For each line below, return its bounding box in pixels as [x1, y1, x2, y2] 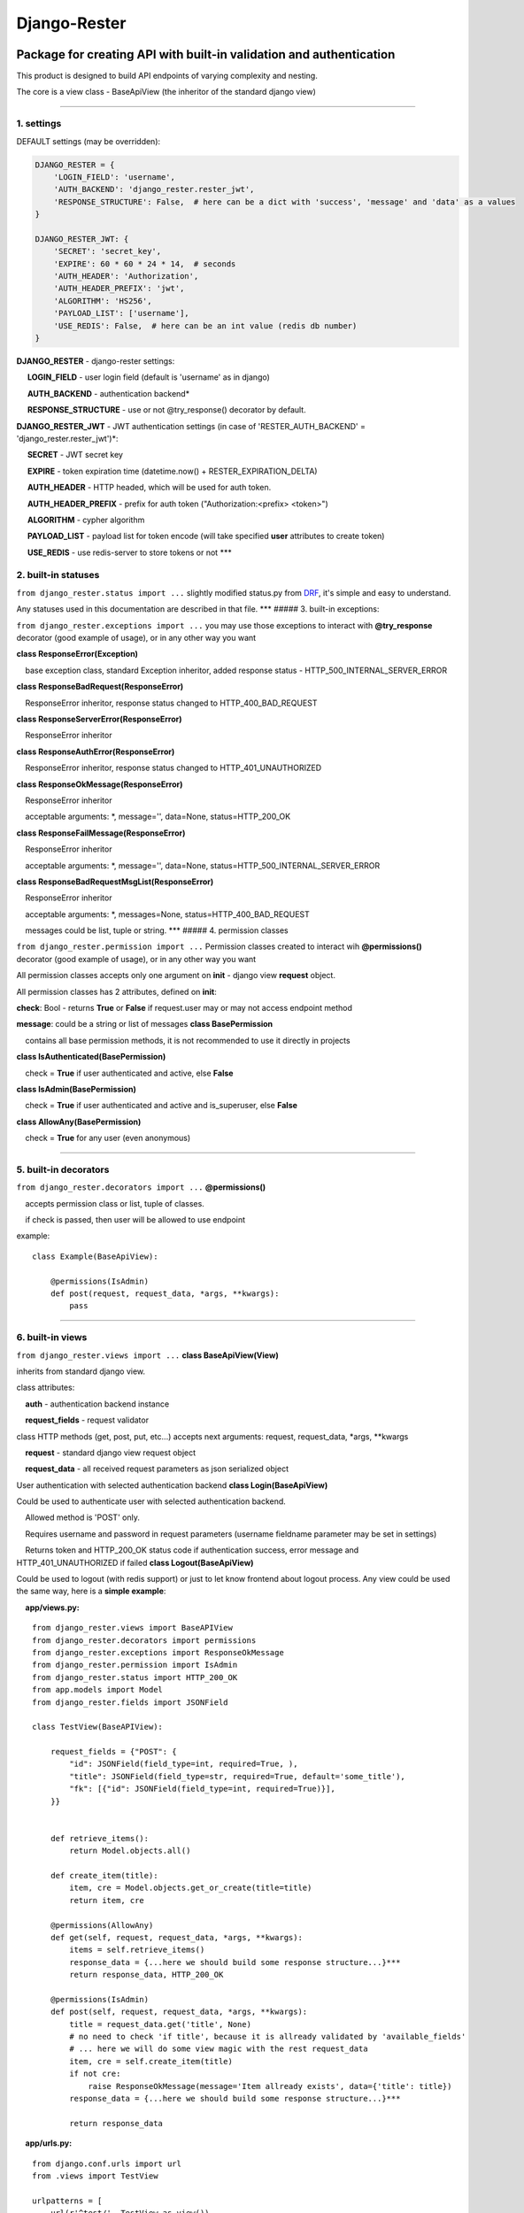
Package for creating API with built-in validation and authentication [16, 47, 396, 62]
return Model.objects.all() [69, 1846, 191, 1856]
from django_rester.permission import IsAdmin [32, 1660, 238, 1670]
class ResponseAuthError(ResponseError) [16, 746, 175, 757]
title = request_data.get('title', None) [69, 2019, 252, 2029]
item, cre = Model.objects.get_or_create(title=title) [69, 1883, 312, 1893]
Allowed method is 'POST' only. [25, 1512, 141, 1523]
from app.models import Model [32, 1685, 164, 1695]
